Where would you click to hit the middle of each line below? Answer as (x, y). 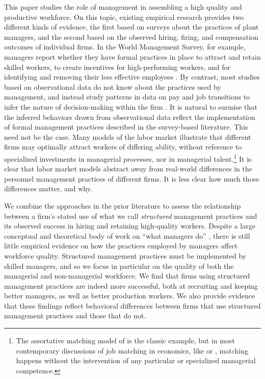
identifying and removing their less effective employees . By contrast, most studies (132, 77)
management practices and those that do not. (75, 315)
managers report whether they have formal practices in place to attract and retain (132, 56)
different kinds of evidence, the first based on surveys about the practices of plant (131, 27)
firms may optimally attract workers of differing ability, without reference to (123, 147)
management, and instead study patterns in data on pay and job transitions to (127, 97)
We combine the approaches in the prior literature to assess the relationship (123, 205)
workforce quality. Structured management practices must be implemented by (125, 255)
